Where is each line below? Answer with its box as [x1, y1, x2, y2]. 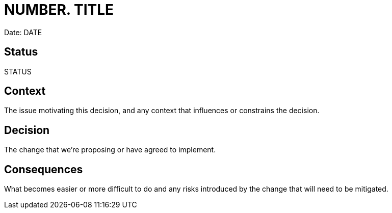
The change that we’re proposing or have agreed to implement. [4, 145, 216, 154]
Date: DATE [4, 28, 42, 37]
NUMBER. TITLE [4, 1, 114, 18]
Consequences [4, 163, 83, 176]
